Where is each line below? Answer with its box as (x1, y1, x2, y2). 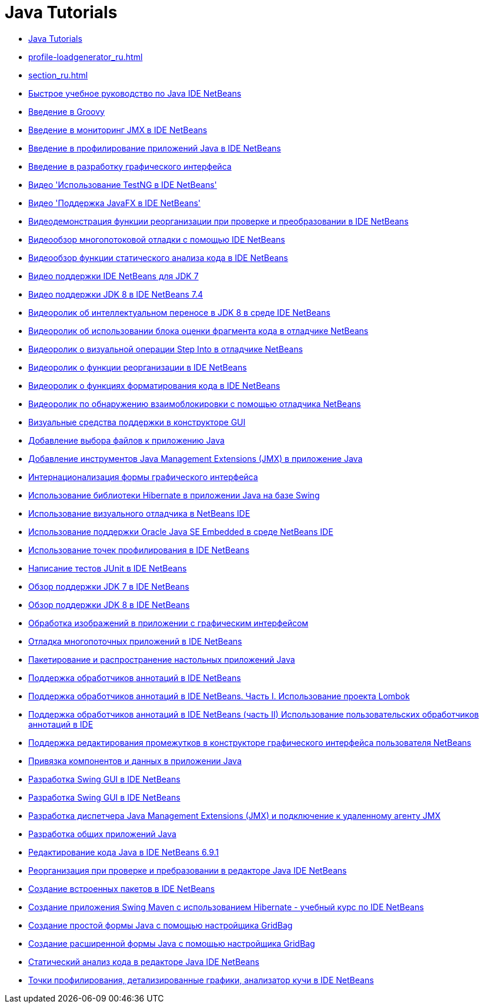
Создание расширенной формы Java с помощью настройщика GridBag (28, 938, 315, 948)
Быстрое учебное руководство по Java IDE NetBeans (28, 88, 242, 98)
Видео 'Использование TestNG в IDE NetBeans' (28, 179, 217, 190)
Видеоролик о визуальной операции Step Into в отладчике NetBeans (28, 343, 303, 354)
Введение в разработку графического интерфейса (28, 161, 232, 171)
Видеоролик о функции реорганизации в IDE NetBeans (28, 362, 247, 372)
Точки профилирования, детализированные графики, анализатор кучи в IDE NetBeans (28, 974, 374, 985)
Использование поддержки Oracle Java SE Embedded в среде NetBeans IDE (28, 526, 333, 537)
